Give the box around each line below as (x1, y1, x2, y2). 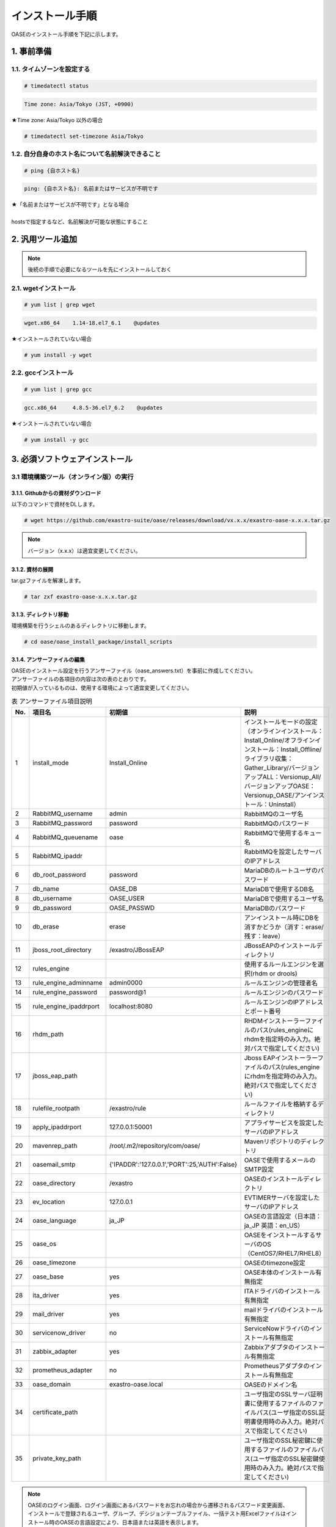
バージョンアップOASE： (244, 782, 316, 790)
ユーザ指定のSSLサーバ (244, 1390, 311, 1398)
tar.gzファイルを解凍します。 (11, 577, 84, 585)
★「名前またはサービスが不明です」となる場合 (11, 201, 130, 208)
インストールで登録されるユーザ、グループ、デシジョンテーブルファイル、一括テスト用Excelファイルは (27, 1510, 287, 1517)
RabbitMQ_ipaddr (32, 851, 82, 860)
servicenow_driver (32, 1328, 86, 1337)
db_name (32, 884, 59, 893)
